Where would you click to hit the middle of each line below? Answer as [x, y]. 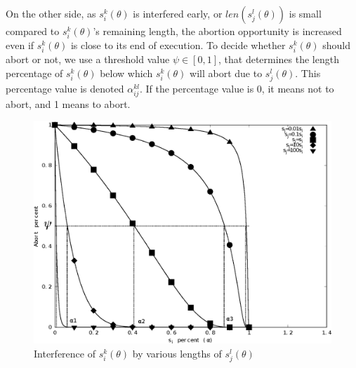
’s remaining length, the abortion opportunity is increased [217, 31]
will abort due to [226, 73]
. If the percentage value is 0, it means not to [237, 89]
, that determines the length [278, 59]
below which [126, 73]
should [337, 45]
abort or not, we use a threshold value [88, 59]
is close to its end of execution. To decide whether [178, 45]
